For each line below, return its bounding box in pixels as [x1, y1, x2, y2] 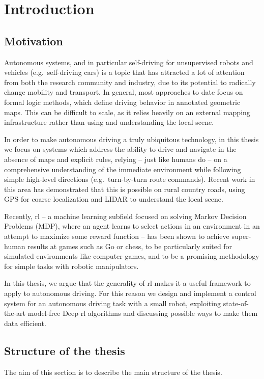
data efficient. [4, 317, 46, 328]
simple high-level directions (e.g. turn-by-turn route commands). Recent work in [4, 174, 255, 184]
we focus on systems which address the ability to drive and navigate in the [4, 144, 237, 154]
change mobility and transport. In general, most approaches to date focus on [4, 87, 243, 97]
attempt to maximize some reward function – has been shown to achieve [4, 231, 229, 241]
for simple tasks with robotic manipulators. [4, 260, 139, 271]
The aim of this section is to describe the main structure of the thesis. [4, 366, 222, 377]
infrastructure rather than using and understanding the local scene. [4, 117, 214, 127]
